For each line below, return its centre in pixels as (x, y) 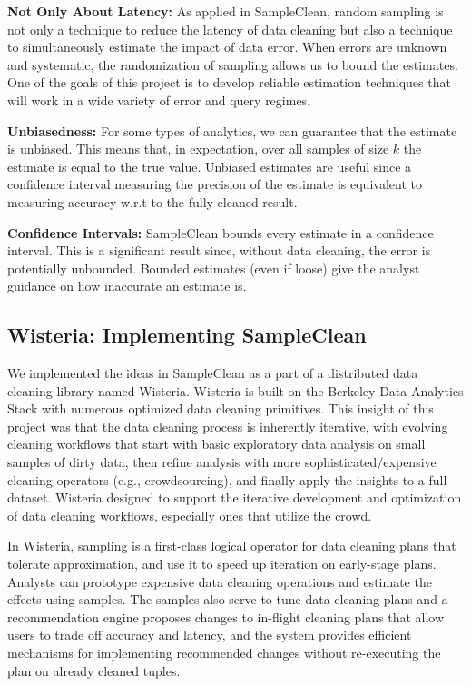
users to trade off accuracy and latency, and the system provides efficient (210, 635)
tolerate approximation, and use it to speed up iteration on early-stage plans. (222, 564)
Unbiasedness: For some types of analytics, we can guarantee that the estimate (232, 130)
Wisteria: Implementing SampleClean (187, 335)
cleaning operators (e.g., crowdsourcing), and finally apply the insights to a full (227, 479)
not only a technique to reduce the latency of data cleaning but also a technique (230, 29)
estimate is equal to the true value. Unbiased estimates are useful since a (210, 166)
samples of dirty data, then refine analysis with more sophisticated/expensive (222, 462)
